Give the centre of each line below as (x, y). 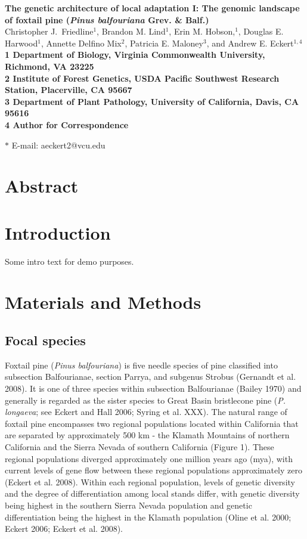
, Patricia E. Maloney (164, 43)
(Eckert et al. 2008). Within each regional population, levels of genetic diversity (150, 481)
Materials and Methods (103, 302)
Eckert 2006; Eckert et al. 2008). (64, 529)
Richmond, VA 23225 (49, 66)
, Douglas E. (261, 31)
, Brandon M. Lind (131, 31)
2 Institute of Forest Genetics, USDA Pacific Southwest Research (142, 78)
